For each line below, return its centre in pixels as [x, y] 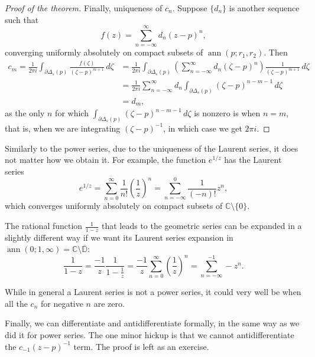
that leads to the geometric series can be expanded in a [202, 226]
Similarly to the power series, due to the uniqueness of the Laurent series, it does [152, 148]
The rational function [44, 226]
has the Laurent [253, 160]
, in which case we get [203, 128]
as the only [25, 113]
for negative [62, 303]
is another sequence [264, 8]
